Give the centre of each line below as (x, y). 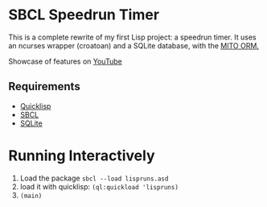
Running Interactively (82, 155)
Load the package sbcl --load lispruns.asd (94, 178)
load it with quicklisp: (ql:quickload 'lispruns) (99, 186)
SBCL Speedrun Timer (84, 15)
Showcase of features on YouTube (65, 61)
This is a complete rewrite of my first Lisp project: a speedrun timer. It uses (132, 37)
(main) (31, 196)
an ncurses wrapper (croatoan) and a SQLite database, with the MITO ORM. (134, 45)
